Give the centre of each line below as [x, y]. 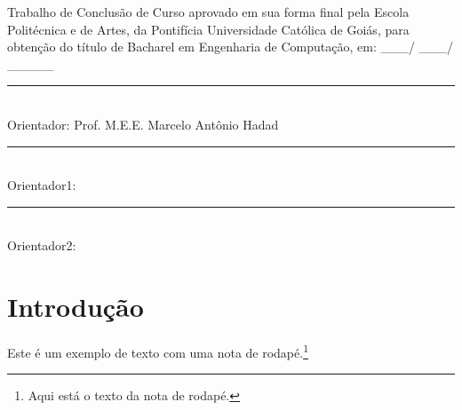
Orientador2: [42, 245]
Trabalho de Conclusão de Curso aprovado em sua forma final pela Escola [208, 12]
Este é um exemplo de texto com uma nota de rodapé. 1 [158, 351]
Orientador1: [42, 185]
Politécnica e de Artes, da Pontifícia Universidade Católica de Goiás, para [208, 29]
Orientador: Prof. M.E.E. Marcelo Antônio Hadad [143, 124]
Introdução [76, 307]
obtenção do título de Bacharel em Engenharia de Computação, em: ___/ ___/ [231, 47]
